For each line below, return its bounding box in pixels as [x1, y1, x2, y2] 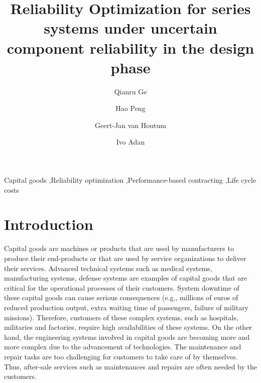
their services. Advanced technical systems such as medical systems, [4, 263, 212, 273]
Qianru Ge [114, 86, 147, 96]
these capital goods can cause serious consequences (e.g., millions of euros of [4, 292, 238, 303]
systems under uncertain [44, 18, 217, 38]
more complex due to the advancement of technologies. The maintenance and [4, 341, 241, 352]
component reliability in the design [7, 37, 254, 58]
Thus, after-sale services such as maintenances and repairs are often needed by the [4, 361, 257, 371]
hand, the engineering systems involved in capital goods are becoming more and [4, 331, 250, 342]
